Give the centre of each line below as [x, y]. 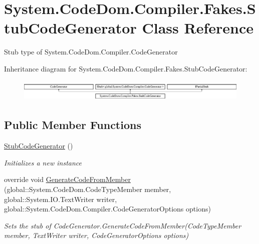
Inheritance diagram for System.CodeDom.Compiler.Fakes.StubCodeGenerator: [126, 68]
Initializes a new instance [43, 162]
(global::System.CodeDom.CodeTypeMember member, [88, 189]
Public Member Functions [73, 125]
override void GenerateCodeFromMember [67, 179]
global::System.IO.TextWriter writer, [61, 199]
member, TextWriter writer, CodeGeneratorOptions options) [96, 235]
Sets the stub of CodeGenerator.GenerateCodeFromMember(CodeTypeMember [123, 225]
